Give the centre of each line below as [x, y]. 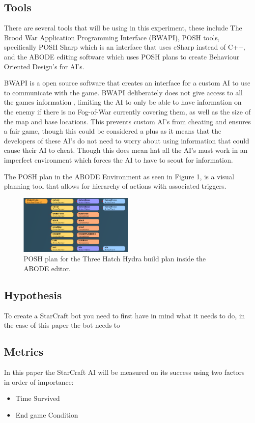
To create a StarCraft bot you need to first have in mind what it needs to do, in [125, 315]
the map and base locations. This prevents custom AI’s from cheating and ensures [127, 121]
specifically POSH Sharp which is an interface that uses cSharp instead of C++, [125, 47]
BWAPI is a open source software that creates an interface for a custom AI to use [127, 83]
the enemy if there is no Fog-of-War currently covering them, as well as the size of [127, 111]
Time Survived [38, 398]
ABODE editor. [47, 268]
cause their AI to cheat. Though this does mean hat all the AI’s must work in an [126, 150]
